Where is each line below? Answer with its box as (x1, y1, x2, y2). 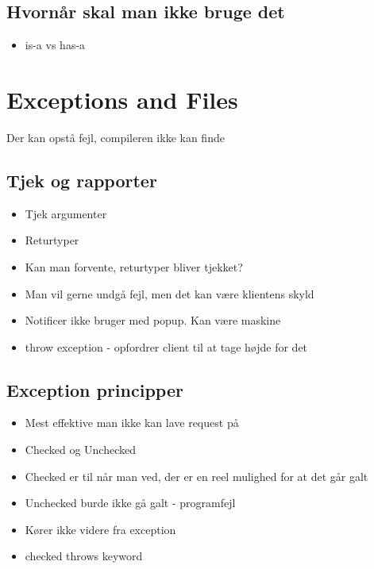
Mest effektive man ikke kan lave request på (25, 414, 239, 431)
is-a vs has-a (25, 37, 86, 53)
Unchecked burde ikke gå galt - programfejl (25, 494, 236, 511)
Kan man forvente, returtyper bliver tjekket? (25, 258, 243, 275)
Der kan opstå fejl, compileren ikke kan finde (6, 129, 225, 145)
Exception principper (6, 377, 183, 402)
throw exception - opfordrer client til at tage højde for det (25, 338, 308, 355)
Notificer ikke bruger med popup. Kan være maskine (25, 312, 281, 329)
